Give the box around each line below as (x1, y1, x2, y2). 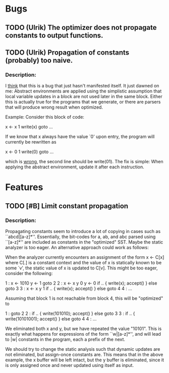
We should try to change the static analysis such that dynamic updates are (5, 346, 160, 352)
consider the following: (5, 270, 53, 276)
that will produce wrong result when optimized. (5, 104, 103, 110)
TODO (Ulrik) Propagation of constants (5, 48, 130, 57)
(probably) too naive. (5, 56, 73, 65)
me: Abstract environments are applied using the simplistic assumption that (5, 88, 162, 94)
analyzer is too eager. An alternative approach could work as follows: (5, 245, 149, 251)
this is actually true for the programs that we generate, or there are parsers (5, 99, 161, 105)
